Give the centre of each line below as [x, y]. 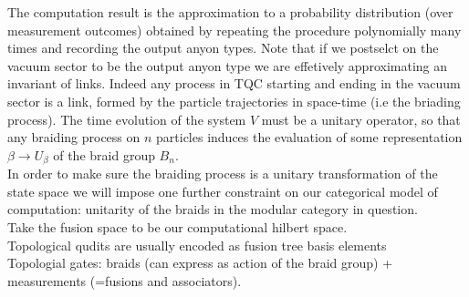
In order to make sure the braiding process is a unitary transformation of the [223, 174]
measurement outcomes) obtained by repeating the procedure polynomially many [234, 30]
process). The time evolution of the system [127, 119]
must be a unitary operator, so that [361, 119]
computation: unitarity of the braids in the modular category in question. [213, 209]
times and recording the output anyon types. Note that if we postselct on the [223, 48]
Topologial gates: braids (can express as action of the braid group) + [200, 263]
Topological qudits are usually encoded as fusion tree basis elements [197, 245]
